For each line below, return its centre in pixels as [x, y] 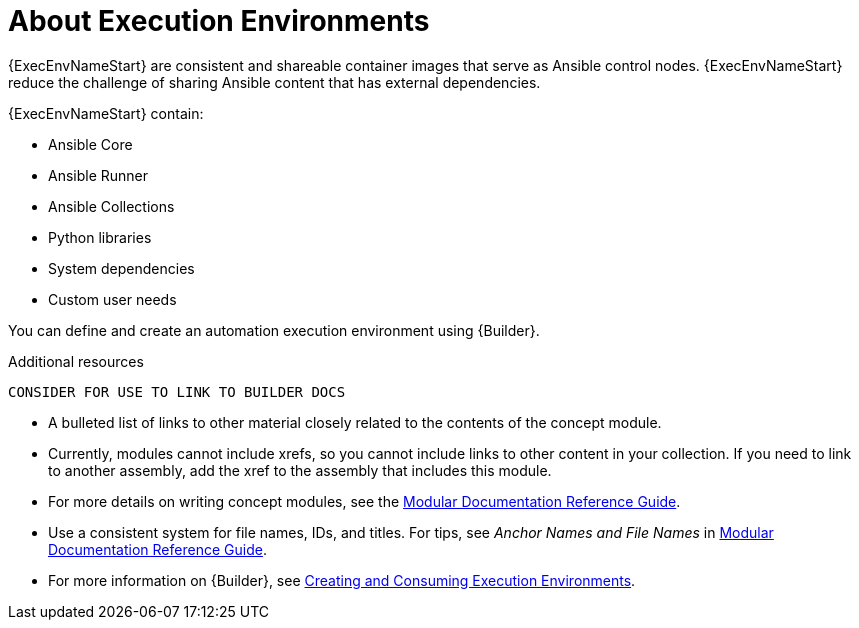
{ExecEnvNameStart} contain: [106, 113]
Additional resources [76, 361]
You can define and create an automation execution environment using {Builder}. [274, 330]
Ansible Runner [98, 175]
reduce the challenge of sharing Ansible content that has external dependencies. [274, 82]
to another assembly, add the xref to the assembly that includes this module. [300, 470]
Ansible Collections [111, 206]
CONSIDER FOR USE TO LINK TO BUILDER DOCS [177, 391]
